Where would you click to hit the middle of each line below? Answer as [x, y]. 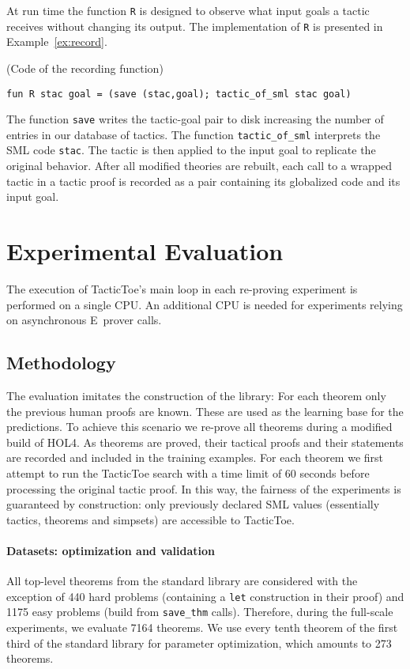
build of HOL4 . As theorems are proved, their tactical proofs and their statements [205, 442]
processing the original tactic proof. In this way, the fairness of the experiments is [204, 488]
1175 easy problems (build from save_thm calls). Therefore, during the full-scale [200, 612]
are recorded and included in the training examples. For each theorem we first [195, 457]
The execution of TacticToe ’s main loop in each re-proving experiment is [182, 289]
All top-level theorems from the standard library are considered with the [182, 581]
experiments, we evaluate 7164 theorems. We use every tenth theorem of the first [202, 627]
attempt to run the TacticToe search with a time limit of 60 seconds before [188, 472]
